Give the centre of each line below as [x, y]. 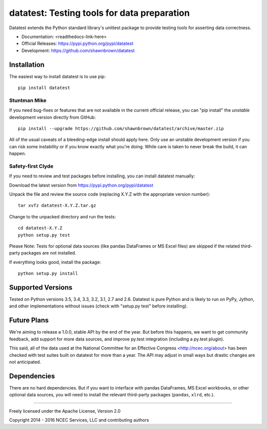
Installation [27, 64]
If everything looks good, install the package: [55, 262]
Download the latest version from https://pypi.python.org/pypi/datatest [81, 185]
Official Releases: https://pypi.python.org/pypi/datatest [77, 43]
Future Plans [29, 321]
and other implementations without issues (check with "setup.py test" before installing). [98, 306]
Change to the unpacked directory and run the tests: [63, 216]
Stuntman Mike [28, 100]
